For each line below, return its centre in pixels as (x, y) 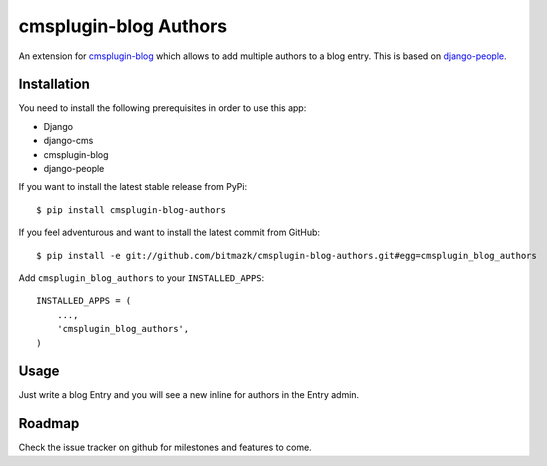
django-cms (68, 141)
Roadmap (49, 423)
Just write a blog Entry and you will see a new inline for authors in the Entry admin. (189, 395)
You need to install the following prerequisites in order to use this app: (162, 108)
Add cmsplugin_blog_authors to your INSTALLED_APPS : (141, 277)
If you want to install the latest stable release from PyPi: (133, 187)
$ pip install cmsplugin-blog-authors (131, 209)
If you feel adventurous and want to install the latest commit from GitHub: (169, 232)
